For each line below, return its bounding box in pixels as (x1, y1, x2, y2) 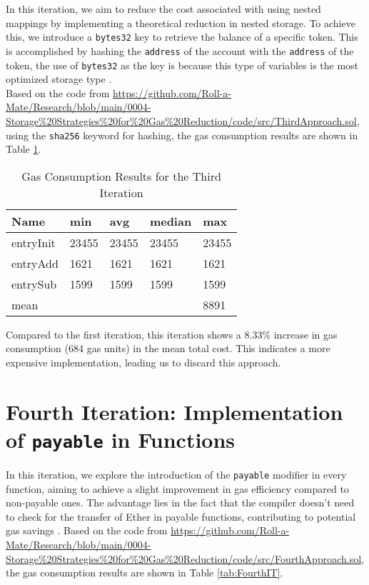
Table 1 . (6, 141, 41, 156)
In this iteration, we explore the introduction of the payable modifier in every (6, 467, 347, 481)
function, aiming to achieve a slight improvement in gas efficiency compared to (6, 481, 349, 496)
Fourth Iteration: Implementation (6, 396, 343, 426)
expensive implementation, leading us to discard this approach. (6, 354, 281, 369)
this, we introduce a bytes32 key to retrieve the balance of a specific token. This (6, 29, 358, 44)
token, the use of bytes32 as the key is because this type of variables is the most (6, 57, 359, 72)
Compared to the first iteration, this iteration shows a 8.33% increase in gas (6, 326, 338, 341)
